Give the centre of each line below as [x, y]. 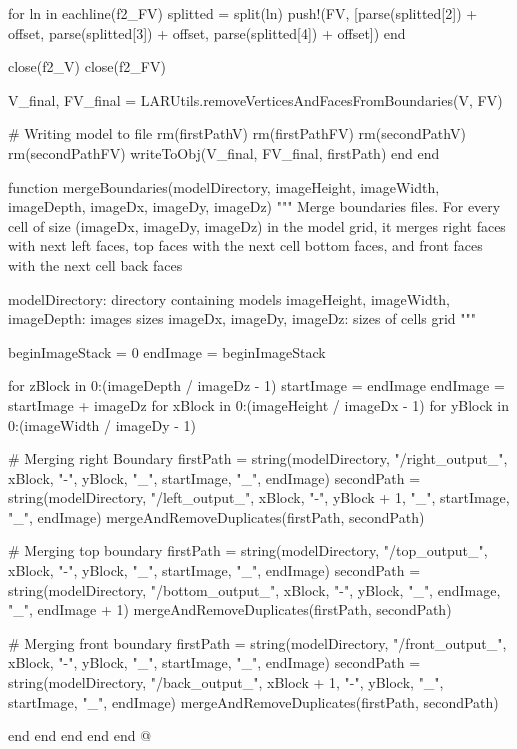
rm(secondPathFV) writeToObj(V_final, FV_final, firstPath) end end [224, 152]
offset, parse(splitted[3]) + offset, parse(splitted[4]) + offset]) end [207, 32]
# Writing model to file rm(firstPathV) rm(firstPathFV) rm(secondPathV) [237, 133]
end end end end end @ [80, 735]
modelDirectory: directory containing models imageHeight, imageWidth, [229, 298]
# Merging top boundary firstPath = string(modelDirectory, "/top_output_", [248, 550]
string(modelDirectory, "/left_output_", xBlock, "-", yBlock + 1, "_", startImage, [259, 497]
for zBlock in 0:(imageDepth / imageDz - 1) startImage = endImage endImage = [256, 385]
